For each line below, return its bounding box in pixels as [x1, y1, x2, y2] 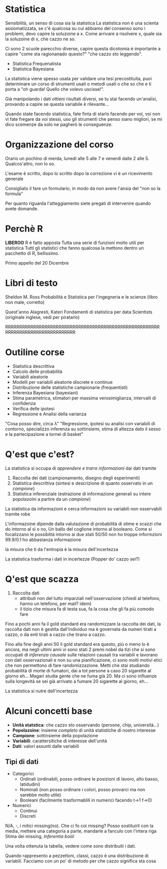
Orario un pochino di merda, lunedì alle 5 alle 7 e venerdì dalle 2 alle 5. [5, 155, 150, 161]
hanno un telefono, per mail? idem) [19, 600, 92, 606]
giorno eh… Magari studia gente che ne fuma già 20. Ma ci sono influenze [5, 673, 157, 679]
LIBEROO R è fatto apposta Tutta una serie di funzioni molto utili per [5, 240, 145, 246]
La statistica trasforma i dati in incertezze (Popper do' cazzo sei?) [5, 556, 140, 562]
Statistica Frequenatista [12, 60, 61, 66]
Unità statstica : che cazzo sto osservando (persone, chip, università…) [12, 722, 160, 728]
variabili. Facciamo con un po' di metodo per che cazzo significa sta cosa [5, 858, 156, 864]
